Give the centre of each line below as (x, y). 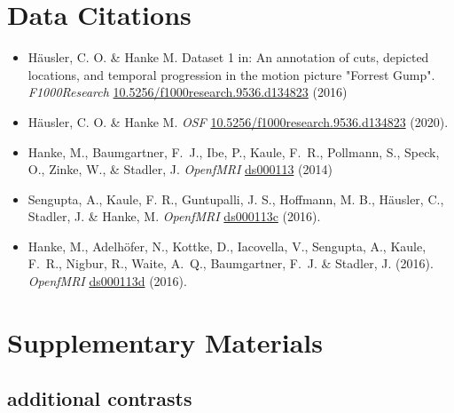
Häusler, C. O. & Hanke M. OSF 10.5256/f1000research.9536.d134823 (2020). (238, 121)
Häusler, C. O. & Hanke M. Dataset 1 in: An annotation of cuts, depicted (228, 57)
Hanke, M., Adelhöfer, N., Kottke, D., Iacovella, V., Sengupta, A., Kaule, (227, 246)
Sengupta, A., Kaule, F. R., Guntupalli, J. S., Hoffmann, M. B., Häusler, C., (236, 199)
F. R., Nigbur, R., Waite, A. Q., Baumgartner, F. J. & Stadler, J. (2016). (231, 263)
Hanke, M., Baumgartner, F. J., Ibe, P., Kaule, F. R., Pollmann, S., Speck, (234, 151)
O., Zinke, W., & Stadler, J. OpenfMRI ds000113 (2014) (180, 169)
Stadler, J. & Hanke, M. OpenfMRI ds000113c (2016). (174, 216)
